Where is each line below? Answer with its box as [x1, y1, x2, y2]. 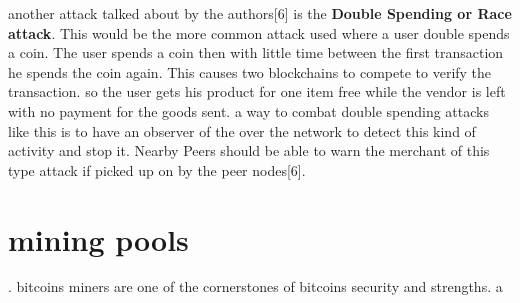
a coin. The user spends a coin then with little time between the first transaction [8, 42, 504, 63]
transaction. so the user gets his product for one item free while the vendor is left [8, 81, 506, 102]
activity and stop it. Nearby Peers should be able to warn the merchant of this [8, 140, 490, 161]
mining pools [8, 218, 189, 259]
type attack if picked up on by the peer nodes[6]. [8, 159, 306, 180]
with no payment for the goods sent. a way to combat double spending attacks [8, 100, 489, 121]
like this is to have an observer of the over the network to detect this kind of [8, 120, 476, 141]
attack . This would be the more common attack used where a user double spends [8, 22, 510, 43]
